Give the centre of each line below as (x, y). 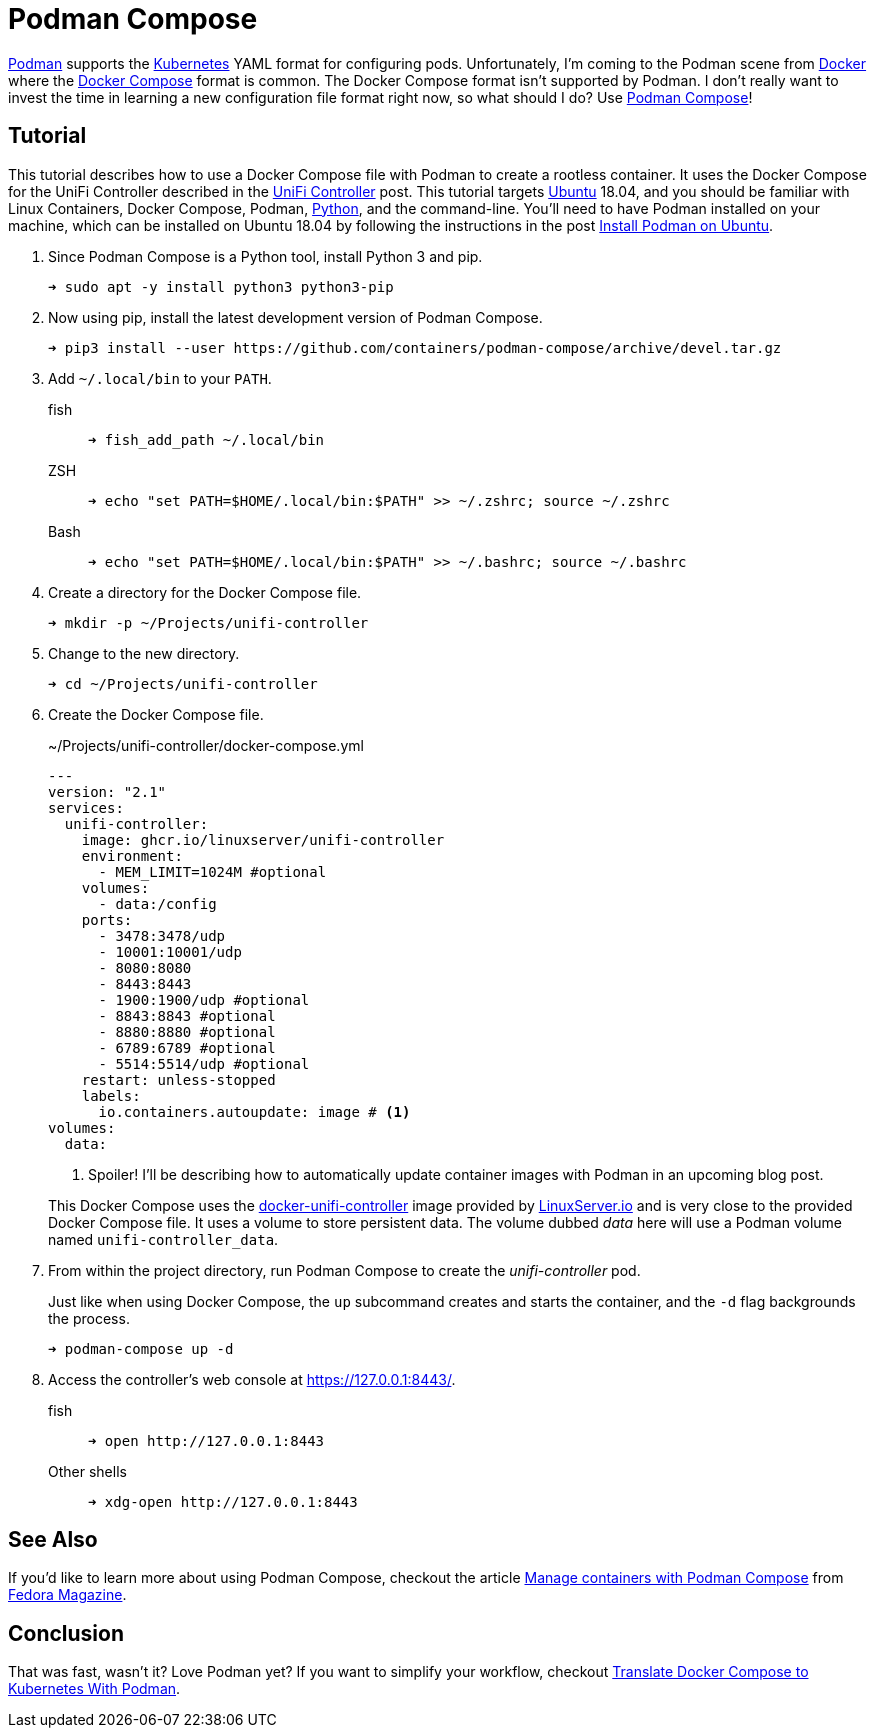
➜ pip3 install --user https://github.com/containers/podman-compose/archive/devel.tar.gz (415, 347)
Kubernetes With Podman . (94, 1689)
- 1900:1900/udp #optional (204, 999)
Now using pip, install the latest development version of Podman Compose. (295, 317)
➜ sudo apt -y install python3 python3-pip (221, 286)
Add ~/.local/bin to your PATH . (160, 378)
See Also (53, 1540)
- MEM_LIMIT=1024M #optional (212, 871)
